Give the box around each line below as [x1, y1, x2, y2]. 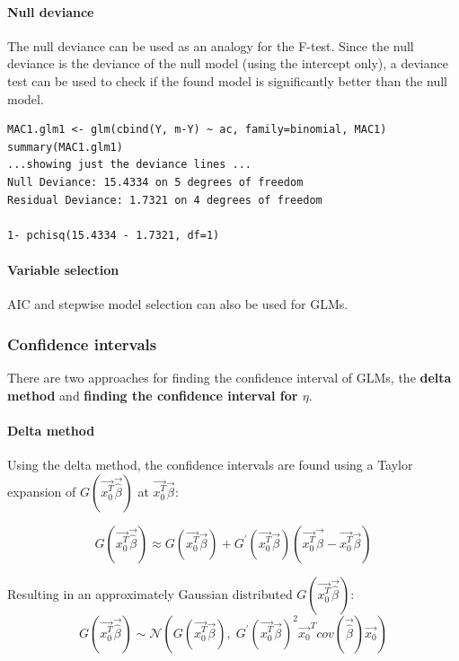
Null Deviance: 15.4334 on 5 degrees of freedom [7, 175, 304, 189]
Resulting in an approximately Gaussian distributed [7, 584, 293, 603]
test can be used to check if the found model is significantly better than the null [7, 71, 447, 90]
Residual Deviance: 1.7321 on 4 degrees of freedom [7, 193, 322, 207]
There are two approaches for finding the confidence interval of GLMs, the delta [7, 367, 452, 386]
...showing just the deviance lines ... [7, 158, 252, 172]
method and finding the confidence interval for [7, 385, 298, 404]
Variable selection [7, 260, 119, 278]
